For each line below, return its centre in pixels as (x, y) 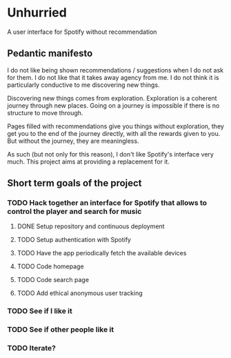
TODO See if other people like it (61, 330)
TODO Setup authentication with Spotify (74, 240)
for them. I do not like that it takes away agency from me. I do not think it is (113, 77)
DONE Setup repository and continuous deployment (91, 226)
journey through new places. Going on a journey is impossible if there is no (113, 106)
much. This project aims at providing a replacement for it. (89, 161)
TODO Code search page (53, 280)
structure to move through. (45, 112)
